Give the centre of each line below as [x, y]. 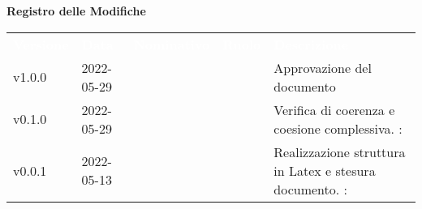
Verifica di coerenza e [334, 109]
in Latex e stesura [325, 170]
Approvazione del [323, 67]
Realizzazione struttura [340, 151]
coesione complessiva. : [338, 128]
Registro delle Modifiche [76, 11]
